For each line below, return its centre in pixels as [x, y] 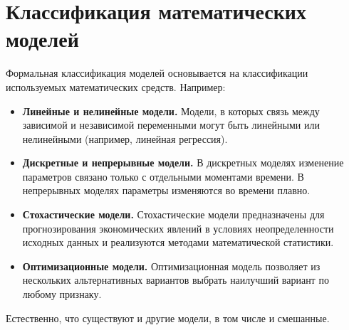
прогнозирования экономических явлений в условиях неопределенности [178, 228]
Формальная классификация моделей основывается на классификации [157, 73]
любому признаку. [62, 294]
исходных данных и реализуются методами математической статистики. [178, 242]
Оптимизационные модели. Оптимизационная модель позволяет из [171, 266]
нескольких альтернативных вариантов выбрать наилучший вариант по [176, 280]
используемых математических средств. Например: [116, 86]
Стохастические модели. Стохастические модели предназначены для [173, 214]
